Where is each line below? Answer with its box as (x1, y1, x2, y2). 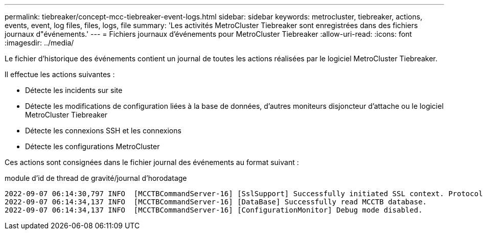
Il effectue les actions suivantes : (5, 70, 115, 79)
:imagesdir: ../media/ (5, 38, 74, 47)
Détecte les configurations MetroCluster (25, 142, 160, 151)
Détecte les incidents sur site (25, 86, 123, 95)
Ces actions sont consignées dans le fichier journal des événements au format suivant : (5, 158, 299, 167)
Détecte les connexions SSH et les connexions (25, 126, 181, 135)
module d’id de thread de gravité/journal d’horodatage (5, 174, 187, 182)
